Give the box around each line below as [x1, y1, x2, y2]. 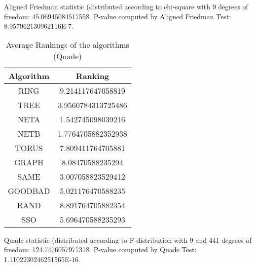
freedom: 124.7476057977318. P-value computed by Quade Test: [4, 244, 197, 255]
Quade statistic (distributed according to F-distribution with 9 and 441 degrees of [4, 234, 252, 245]
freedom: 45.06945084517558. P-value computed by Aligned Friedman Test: [4, 11, 231, 21]
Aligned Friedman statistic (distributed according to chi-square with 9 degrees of [4, 1, 248, 11]
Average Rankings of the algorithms [5, 38, 129, 50]
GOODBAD [8, 185, 50, 196]
